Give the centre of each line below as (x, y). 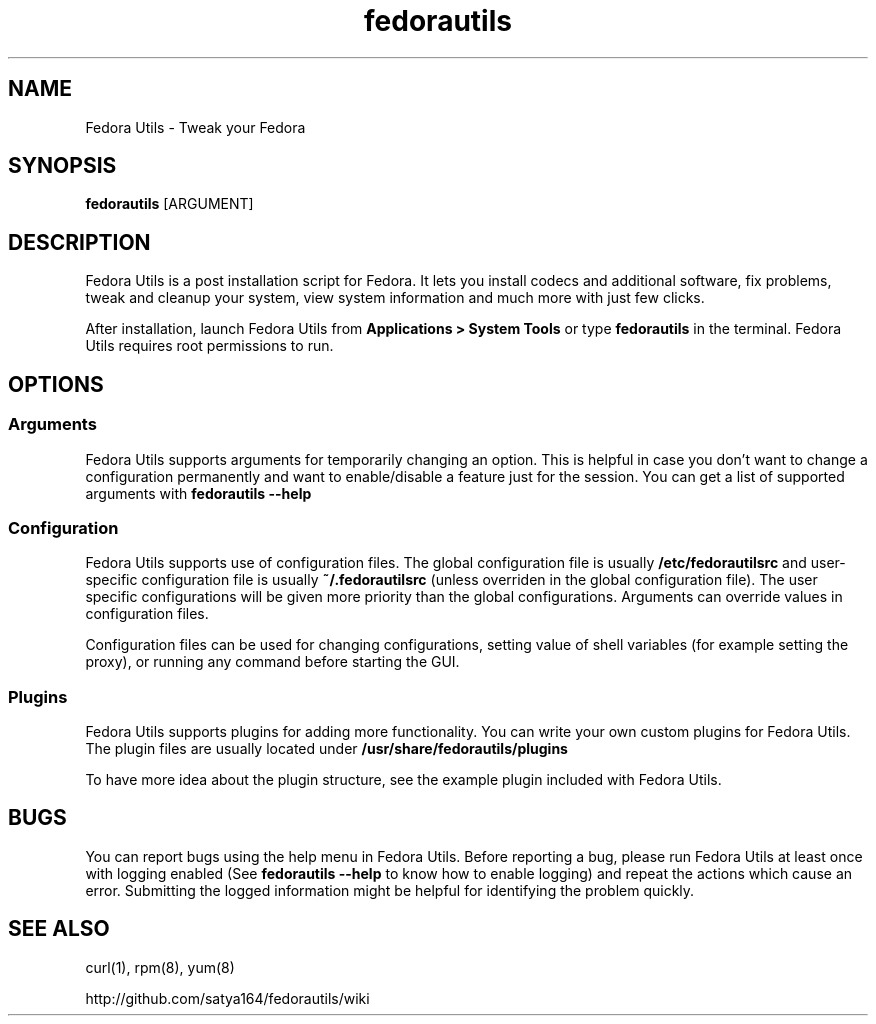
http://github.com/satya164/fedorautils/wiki (227, 998)
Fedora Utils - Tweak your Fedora (195, 127)
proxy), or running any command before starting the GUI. (272, 662)
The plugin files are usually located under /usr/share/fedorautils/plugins (326, 748)
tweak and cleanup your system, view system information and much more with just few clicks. (395, 298)
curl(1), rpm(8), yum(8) (160, 967)
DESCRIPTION (79, 242)
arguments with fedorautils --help (198, 493)
